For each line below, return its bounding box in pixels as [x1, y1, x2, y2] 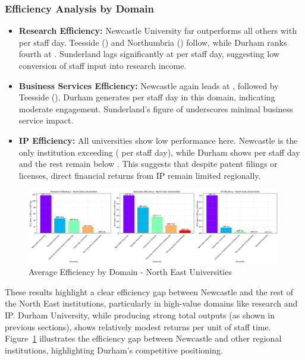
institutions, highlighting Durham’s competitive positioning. [5, 343, 223, 356]
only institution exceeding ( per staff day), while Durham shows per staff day [18, 146, 300, 158]
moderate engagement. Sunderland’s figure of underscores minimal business [18, 102, 293, 115]
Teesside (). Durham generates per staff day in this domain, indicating [18, 91, 275, 103]
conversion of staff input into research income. [18, 59, 187, 71]
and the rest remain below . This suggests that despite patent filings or [18, 157, 278, 170]
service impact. [18, 114, 74, 127]
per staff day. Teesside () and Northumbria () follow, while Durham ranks [18, 36, 287, 48]
